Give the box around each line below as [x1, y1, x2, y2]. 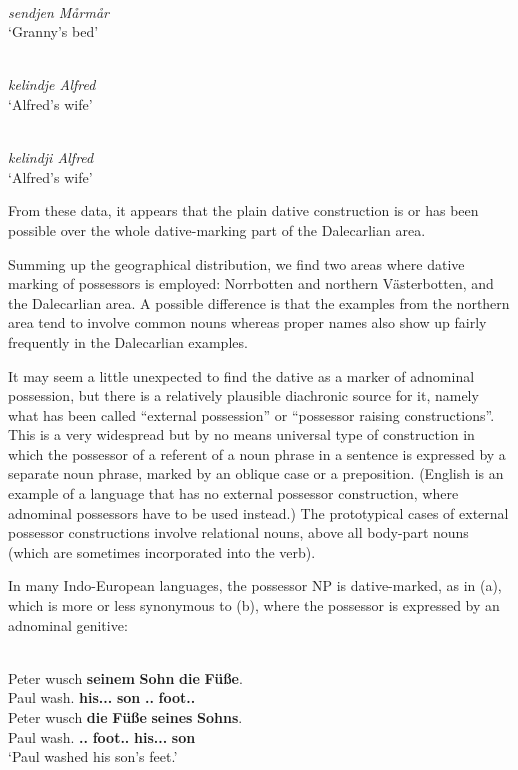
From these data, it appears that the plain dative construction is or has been [8, 200, 479, 221]
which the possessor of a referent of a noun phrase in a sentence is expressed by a [8, 443, 506, 464]
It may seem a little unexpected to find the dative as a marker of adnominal [8, 365, 475, 386]
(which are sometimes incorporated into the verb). [8, 541, 316, 562]
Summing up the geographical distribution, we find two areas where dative [8, 253, 465, 274]
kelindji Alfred [8, 147, 94, 168]
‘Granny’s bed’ [8, 21, 99, 42]
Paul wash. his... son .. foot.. [8, 687, 196, 708]
